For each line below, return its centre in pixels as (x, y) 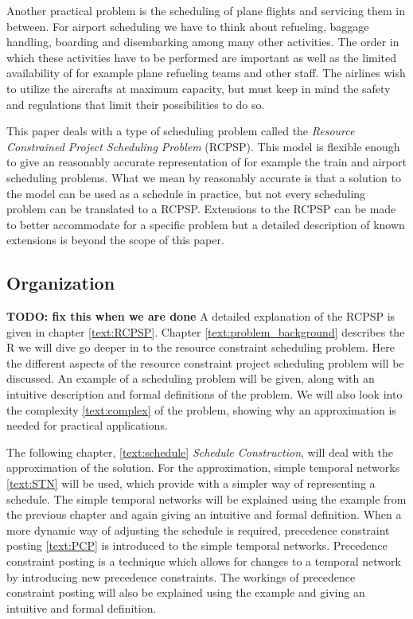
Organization (61, 283)
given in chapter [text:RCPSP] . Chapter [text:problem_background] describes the (206, 331)
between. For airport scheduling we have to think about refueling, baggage (188, 26)
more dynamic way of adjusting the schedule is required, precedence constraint (198, 529)
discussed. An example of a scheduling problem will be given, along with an (191, 378)
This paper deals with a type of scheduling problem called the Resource (181, 131)
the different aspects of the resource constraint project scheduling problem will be (205, 362)
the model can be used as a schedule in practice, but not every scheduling (186, 193)
